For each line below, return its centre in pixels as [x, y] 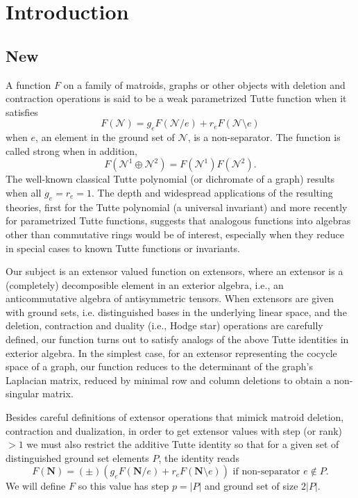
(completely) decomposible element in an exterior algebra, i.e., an [145, 284]
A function [28, 84]
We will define [36, 486]
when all [24, 192]
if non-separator [266, 472]
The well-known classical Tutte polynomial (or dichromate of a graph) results [170, 179]
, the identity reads [199, 457]
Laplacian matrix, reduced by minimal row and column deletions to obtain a [168, 380]
